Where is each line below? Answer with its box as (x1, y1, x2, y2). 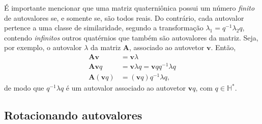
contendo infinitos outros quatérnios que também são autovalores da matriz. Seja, (4, 32, 258, 43)
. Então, (211, 42, 236, 53)
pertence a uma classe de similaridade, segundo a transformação (4, 22, 203, 33)
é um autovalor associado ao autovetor (66, 82, 186, 93)
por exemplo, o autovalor (4, 42, 82, 53)
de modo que (4, 82, 44, 93)
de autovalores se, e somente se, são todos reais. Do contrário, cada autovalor (4, 12, 244, 23)
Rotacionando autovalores (4, 107, 142, 123)
